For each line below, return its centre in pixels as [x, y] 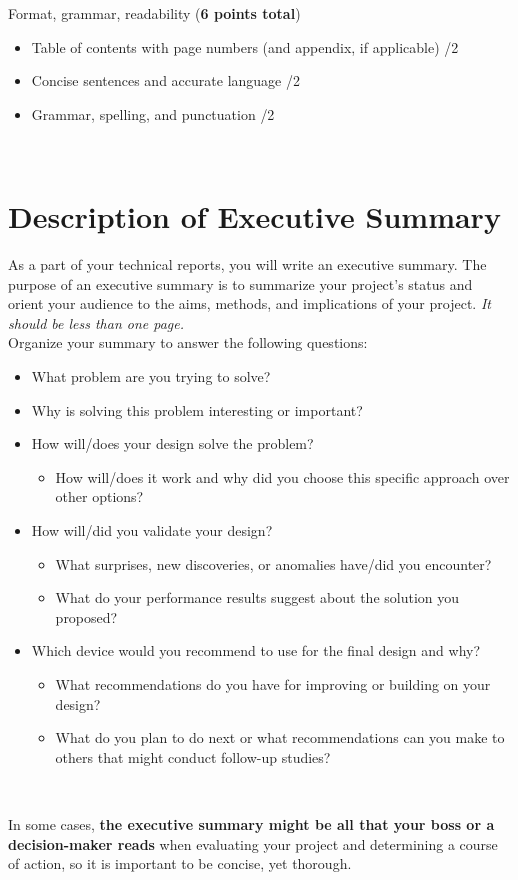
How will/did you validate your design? [152, 530]
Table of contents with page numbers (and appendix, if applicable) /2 [245, 46]
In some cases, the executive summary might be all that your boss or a [251, 823]
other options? [99, 496]
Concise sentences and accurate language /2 [165, 80]
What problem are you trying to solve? [151, 376]
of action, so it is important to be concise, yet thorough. [180, 863]
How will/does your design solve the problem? [172, 443]
